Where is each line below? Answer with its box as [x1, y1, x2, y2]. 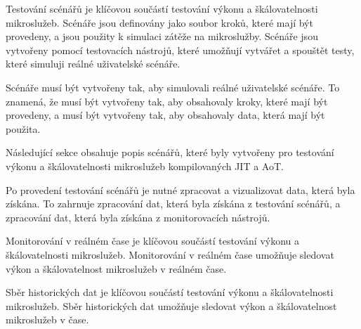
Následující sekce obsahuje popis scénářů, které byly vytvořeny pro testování [6, 145, 334, 160]
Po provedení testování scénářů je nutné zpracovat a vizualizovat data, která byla [6, 182, 355, 197]
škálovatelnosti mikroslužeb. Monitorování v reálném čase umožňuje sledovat [6, 247, 334, 262]
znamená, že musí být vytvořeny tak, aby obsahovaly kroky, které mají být [6, 93, 328, 108]
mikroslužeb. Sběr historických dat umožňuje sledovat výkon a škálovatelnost [6, 298, 337, 313]
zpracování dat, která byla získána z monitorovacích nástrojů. [6, 209, 270, 224]
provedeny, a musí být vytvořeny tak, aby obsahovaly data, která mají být [6, 108, 325, 122]
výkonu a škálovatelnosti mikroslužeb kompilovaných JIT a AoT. [6, 158, 284, 173]
